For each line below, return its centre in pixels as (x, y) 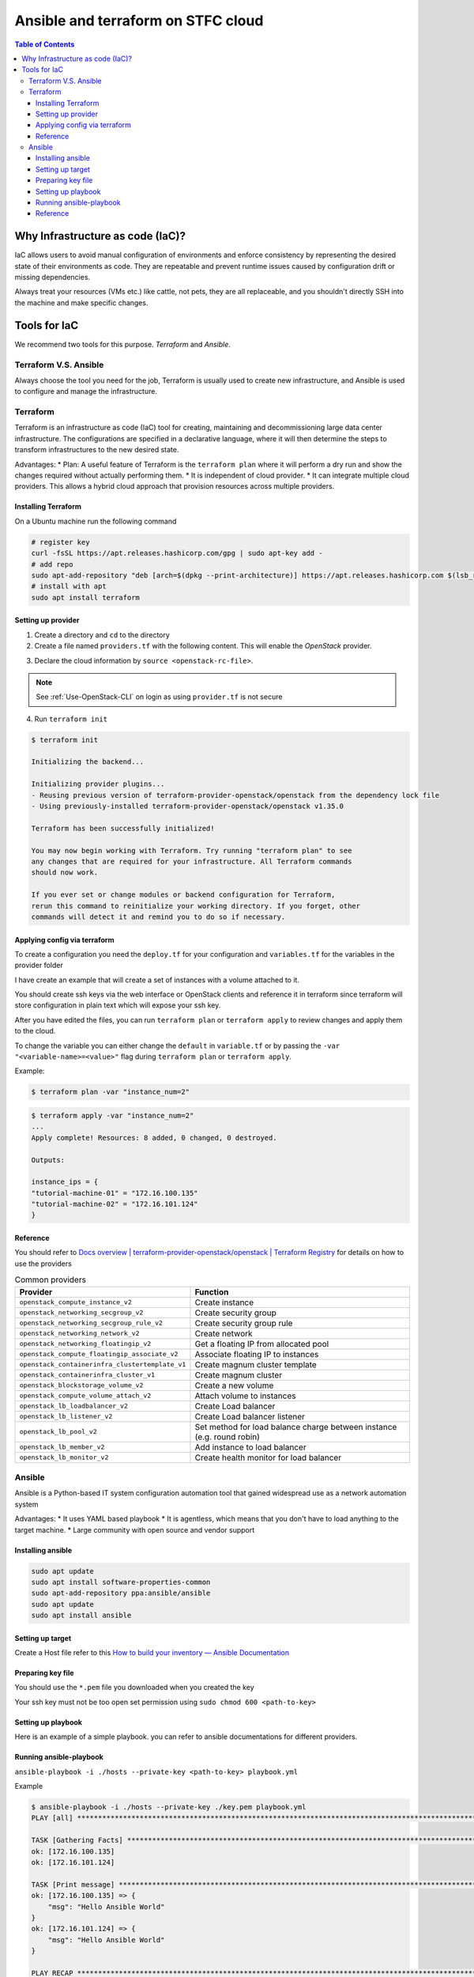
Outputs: (48, 1160)
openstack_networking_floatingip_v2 (85, 1344)
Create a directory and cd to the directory (102, 635)
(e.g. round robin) (228, 1437)
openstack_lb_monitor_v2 (64, 1458)
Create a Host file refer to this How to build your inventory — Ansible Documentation (152, 1653)
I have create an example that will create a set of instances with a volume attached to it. (157, 980)
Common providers (51, 1280)
